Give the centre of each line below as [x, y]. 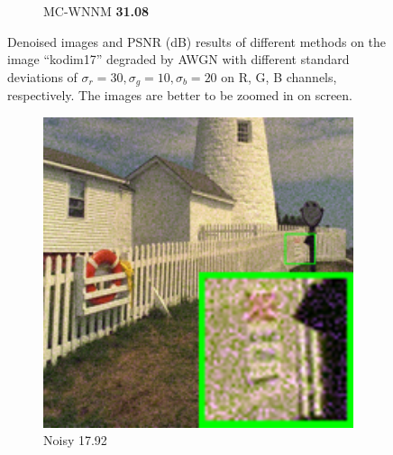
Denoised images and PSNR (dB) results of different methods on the [197, 41]
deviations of [42, 76]
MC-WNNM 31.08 [96, 11]
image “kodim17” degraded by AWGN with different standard [178, 59]
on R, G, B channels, [279, 76]
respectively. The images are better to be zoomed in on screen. [180, 95]
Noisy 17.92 [75, 440]
